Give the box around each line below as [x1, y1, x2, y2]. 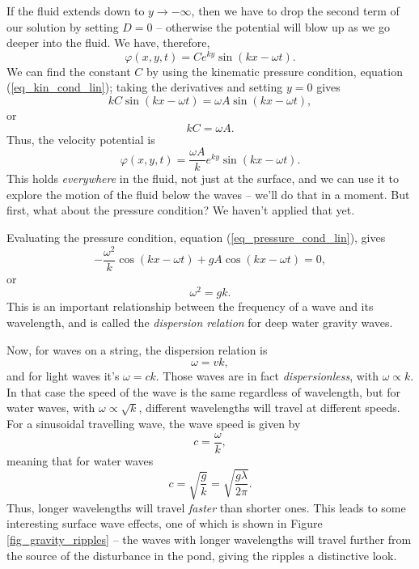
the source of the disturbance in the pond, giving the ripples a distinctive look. [6, 546, 397, 563]
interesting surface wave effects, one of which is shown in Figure [6, 515, 323, 532]
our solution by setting [6, 18, 119, 35]
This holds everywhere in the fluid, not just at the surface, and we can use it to [6, 170, 400, 187]
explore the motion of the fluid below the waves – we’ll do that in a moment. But [6, 185, 410, 202]
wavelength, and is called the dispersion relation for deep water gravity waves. [6, 314, 393, 331]
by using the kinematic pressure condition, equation [146, 62, 403, 79]
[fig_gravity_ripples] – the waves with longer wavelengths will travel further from [6, 531, 412, 548]
